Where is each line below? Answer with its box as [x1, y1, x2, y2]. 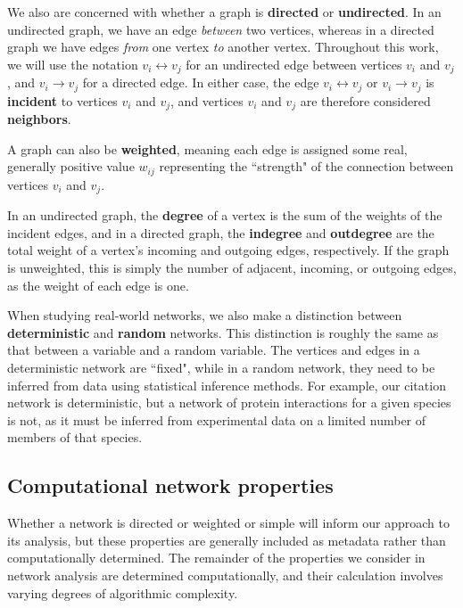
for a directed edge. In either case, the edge [82, 73, 319, 92]
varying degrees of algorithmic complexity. [7, 583, 238, 602]
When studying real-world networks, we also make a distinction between [7, 306, 402, 325]
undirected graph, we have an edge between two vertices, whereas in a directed [7, 20, 434, 38]
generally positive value [7, 157, 135, 176]
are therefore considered [300, 91, 431, 110]
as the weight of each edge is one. [7, 275, 189, 294]
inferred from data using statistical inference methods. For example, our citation [7, 375, 446, 394]
